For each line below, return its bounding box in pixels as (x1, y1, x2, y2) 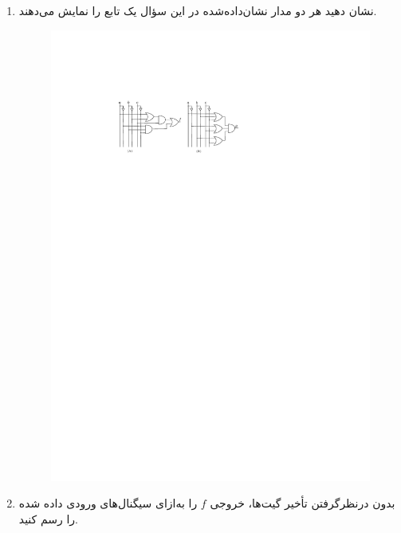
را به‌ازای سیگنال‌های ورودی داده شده (18, 495, 198, 511)
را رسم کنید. (18, 511, 78, 527)
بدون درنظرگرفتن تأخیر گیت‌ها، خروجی (210, 495, 395, 511)
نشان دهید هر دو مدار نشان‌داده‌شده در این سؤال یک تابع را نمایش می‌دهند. (18, 2, 377, 18)
